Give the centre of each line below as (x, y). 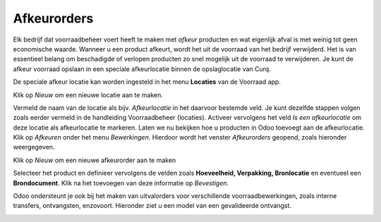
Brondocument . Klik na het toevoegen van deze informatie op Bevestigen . (121, 183)
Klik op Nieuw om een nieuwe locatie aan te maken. (88, 94)
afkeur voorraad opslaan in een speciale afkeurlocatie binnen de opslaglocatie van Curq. (142, 69)
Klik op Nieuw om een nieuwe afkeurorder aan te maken (95, 160)
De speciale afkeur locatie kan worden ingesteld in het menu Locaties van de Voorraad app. (147, 82)
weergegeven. (34, 147)
